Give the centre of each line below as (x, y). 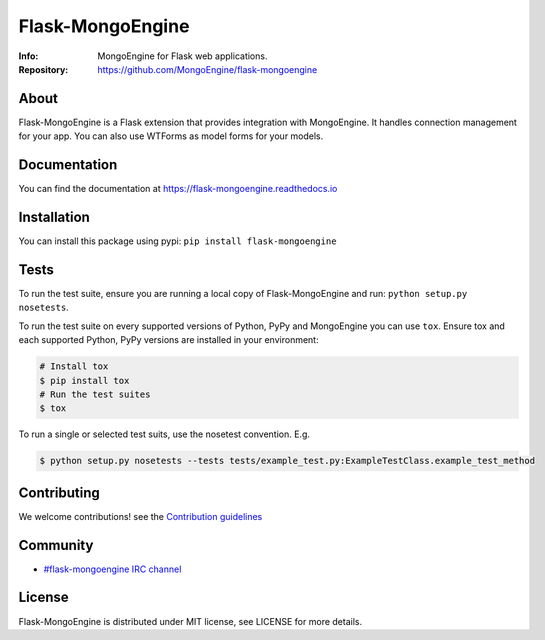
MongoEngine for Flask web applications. (182, 56)
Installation (54, 216)
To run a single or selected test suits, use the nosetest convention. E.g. (164, 434)
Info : (28, 56)
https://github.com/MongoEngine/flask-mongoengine (207, 69)
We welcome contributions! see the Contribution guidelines (140, 516)
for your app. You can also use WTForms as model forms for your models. (171, 136)
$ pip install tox (84, 380)
